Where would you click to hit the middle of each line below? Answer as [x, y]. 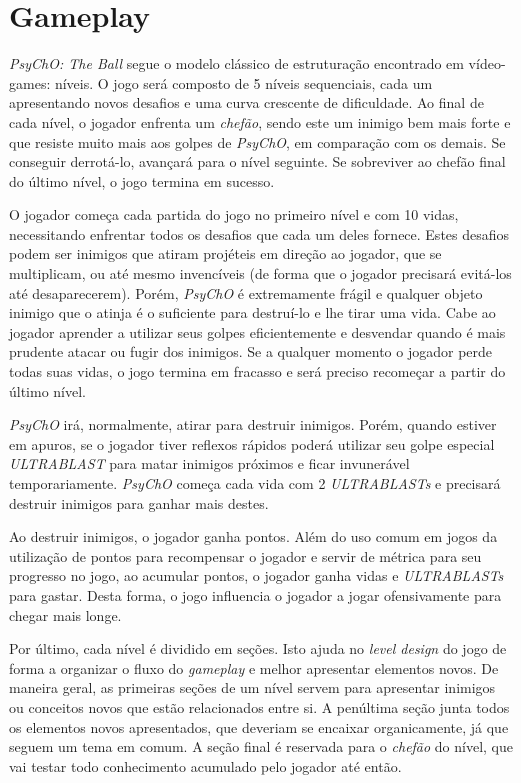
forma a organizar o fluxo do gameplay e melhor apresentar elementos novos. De [254, 667]
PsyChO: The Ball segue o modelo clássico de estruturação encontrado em [236, 63]
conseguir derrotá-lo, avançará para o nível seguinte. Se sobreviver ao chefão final [257, 161]
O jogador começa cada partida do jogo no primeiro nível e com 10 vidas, [234, 214]
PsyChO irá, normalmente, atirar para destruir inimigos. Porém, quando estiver [253, 424]
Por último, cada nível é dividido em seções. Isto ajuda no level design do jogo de [258, 648]
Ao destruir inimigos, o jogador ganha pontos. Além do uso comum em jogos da [253, 536]
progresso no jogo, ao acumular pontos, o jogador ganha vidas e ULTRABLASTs [256, 575]
